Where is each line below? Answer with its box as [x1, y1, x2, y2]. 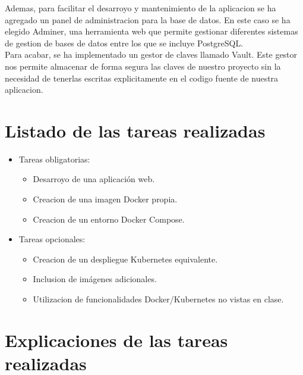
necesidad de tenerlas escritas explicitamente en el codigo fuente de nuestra [5, 71, 279, 84]
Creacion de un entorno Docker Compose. [33, 212, 185, 225]
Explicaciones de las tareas [5, 327, 228, 352]
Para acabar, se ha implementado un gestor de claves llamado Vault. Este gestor [5, 48, 298, 61]
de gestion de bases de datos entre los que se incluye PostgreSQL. [5, 36, 244, 49]
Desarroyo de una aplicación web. [33, 173, 155, 185]
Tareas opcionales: [18, 233, 86, 245]
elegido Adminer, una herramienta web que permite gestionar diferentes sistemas [5, 25, 298, 37]
